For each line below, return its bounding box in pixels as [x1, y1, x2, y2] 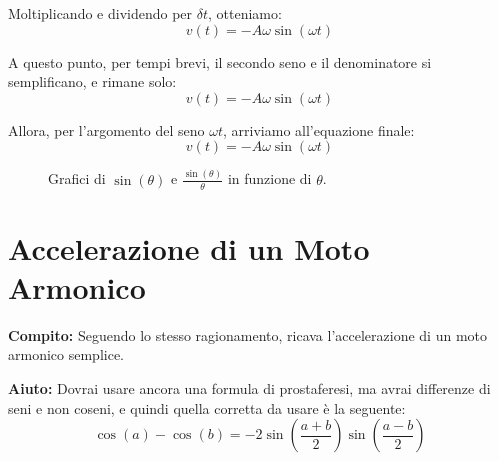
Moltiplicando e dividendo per [8, 3, 193, 23]
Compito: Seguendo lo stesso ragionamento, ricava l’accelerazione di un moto [8, 324, 487, 345]
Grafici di [48, 168, 106, 189]
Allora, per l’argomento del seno [8, 119, 205, 140]
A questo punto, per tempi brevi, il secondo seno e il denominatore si [8, 51, 432, 72]
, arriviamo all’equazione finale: [223, 119, 415, 140]
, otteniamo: [207, 3, 282, 23]
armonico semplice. [8, 344, 124, 365]
